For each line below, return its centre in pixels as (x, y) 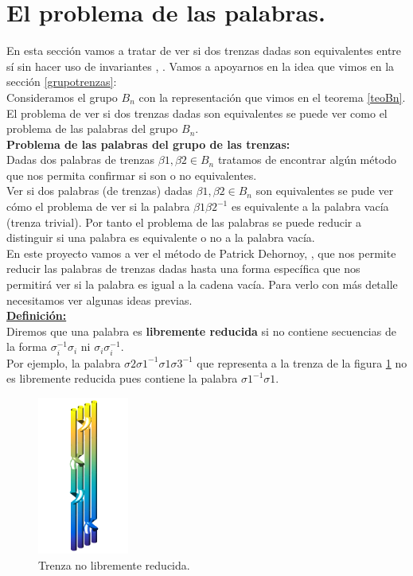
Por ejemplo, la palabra (64, 362)
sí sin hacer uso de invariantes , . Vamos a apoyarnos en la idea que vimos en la (201, 66)
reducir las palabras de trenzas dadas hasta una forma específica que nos (183, 269)
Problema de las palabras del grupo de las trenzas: (148, 144)
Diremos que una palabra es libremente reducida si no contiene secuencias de (201, 331)
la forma (27, 346)
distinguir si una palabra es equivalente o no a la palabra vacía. (161, 237)
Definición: (37, 315)
